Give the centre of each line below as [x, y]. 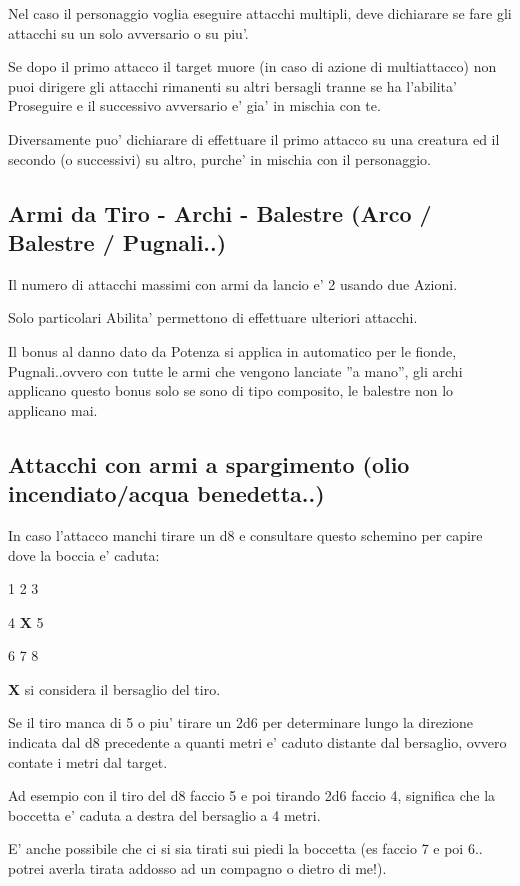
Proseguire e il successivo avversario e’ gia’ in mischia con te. [194, 105]
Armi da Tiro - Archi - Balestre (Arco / [220, 212]
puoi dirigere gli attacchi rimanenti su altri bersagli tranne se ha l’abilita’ [232, 85]
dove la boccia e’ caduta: [84, 554]
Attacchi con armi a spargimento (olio [209, 463]
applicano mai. [53, 409]
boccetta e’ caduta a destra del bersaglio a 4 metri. [164, 814]
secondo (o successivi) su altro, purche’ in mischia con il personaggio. [219, 158]
